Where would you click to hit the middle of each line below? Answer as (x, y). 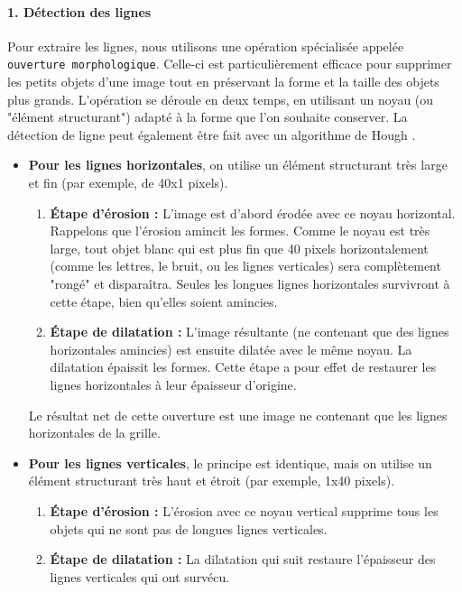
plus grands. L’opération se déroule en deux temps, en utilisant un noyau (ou (221, 99)
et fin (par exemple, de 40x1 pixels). (128, 183)
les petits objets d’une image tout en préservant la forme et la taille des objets (223, 82)
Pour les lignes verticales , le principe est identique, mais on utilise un (230, 462)
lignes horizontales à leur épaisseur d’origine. (173, 384)
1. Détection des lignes (79, 11)
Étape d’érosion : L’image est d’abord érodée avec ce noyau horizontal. (253, 213)
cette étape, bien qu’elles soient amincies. (164, 301)
